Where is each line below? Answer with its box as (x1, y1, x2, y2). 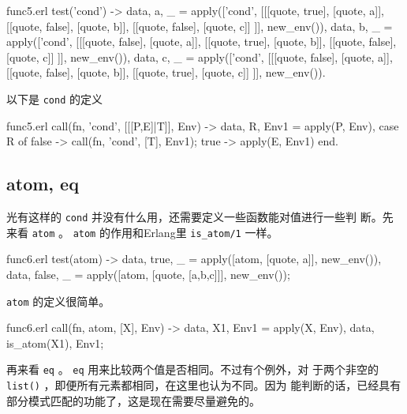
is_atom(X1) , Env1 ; (6, 334, 104, 351)
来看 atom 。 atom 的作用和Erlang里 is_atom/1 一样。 (6, 224, 278, 240)
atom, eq (6, 171, 79, 196)
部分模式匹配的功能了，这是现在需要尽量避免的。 (6, 392, 260, 408)
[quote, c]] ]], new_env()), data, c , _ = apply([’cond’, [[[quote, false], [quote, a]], (6, 48, 393, 65)
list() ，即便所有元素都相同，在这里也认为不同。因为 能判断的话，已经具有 (6, 377, 401, 393)
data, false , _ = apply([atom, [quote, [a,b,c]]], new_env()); (6, 265, 290, 282)
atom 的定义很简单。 (6, 292, 110, 309)
